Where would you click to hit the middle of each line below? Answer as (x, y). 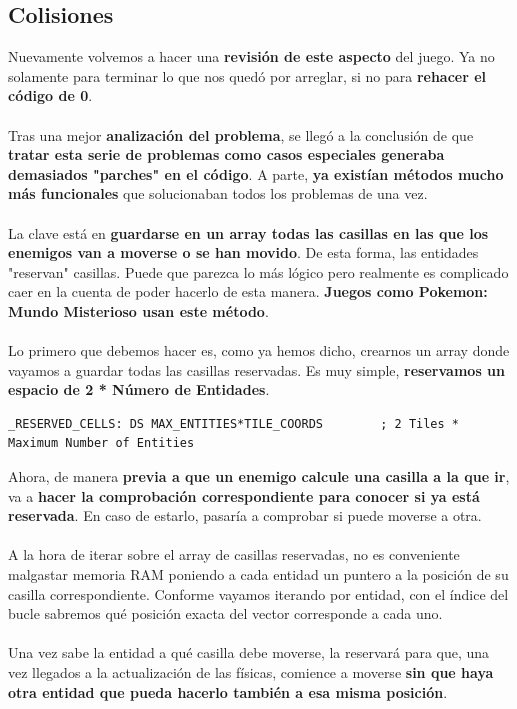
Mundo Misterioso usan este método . (138, 310)
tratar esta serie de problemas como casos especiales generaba (226, 154)
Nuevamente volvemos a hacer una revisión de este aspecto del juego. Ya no (251, 56)
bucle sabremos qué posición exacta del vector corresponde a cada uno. (225, 613)
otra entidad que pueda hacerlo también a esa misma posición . (228, 691)
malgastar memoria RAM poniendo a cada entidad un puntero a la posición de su (258, 574)
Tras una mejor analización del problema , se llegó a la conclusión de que (241, 134)
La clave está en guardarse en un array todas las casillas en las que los (248, 232)
